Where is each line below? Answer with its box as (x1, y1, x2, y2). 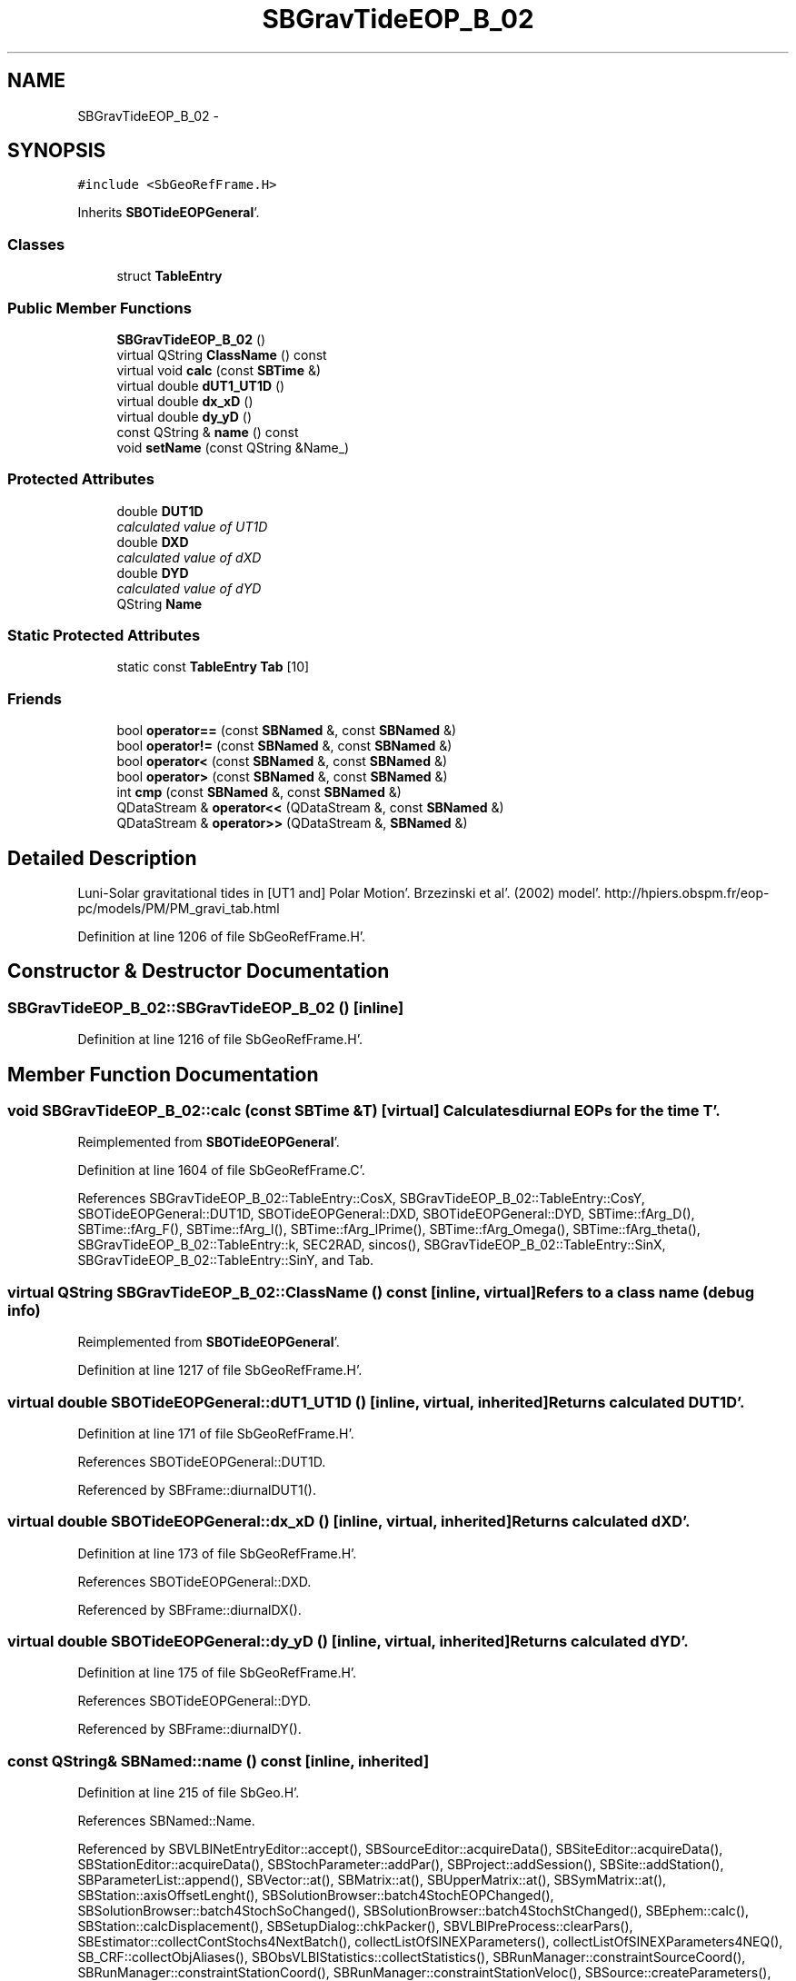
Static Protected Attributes (7, 626, 201, 645)
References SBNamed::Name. (77, 1813, 255, 1829)
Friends (7, 689, 62, 708)
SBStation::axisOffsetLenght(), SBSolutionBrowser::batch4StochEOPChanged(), (77, 1887, 554, 1904)
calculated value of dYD (116, 580, 262, 596)
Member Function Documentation (7, 1062, 319, 1086)
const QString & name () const (116, 423, 299, 440)
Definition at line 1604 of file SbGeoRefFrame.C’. (77, 1162, 365, 1179)
